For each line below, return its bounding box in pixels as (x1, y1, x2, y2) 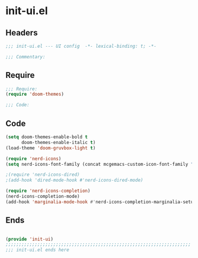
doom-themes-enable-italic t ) (21, 139, 96, 145)
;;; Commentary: (5, 54, 46, 60)
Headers (5, 28, 38, 38)
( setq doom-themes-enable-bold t (5, 134, 88, 140)
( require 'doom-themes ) (5, 92, 64, 97)
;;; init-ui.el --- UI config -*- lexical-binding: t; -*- (5, 43, 157, 49)
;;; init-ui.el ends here (5, 247, 69, 253)
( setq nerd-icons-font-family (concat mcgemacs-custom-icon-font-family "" (5, 161, 196, 167)
